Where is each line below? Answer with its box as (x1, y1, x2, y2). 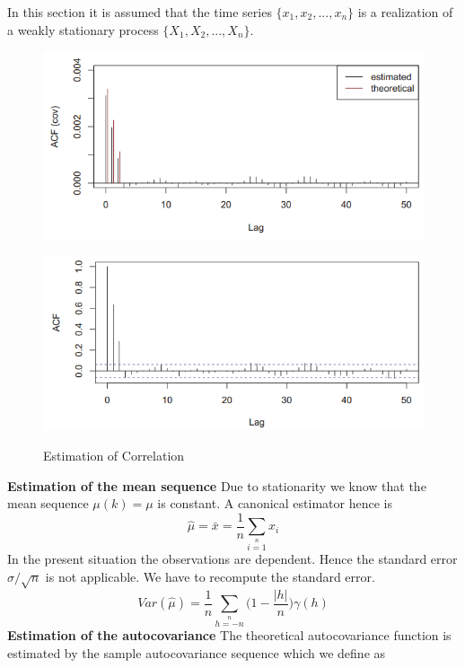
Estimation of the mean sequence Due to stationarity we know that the (7, 476, 426, 495)
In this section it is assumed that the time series (7, 3, 272, 21)
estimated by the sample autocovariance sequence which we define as (7, 643, 386, 662)
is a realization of (357, 3, 453, 21)
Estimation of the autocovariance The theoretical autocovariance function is (7, 625, 452, 644)
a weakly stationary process (7, 20, 159, 39)
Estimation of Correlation (43, 446, 185, 465)
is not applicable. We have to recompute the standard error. (45, 567, 375, 585)
